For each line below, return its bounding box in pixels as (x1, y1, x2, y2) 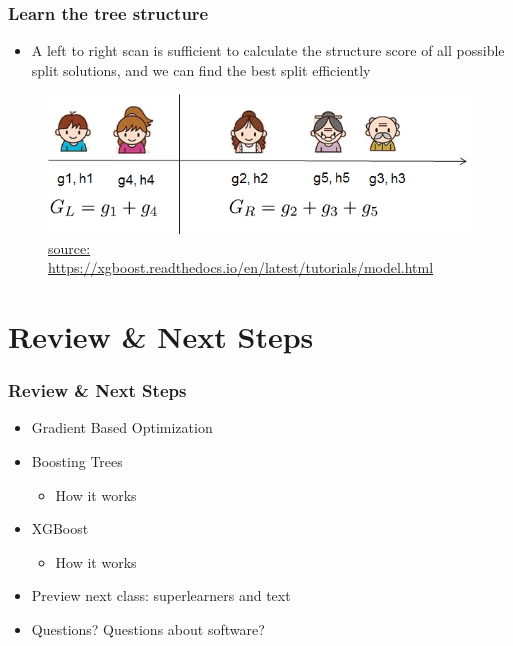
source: (48, 237, 91, 258)
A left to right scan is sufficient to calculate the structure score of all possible (31, 40, 505, 61)
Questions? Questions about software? (31, 619, 265, 640)
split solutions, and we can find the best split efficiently (31, 59, 371, 80)
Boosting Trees (31, 451, 123, 472)
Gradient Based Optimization (31, 417, 213, 438)
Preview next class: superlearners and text (31, 585, 291, 606)
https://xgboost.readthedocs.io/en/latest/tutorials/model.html (48, 257, 434, 278)
